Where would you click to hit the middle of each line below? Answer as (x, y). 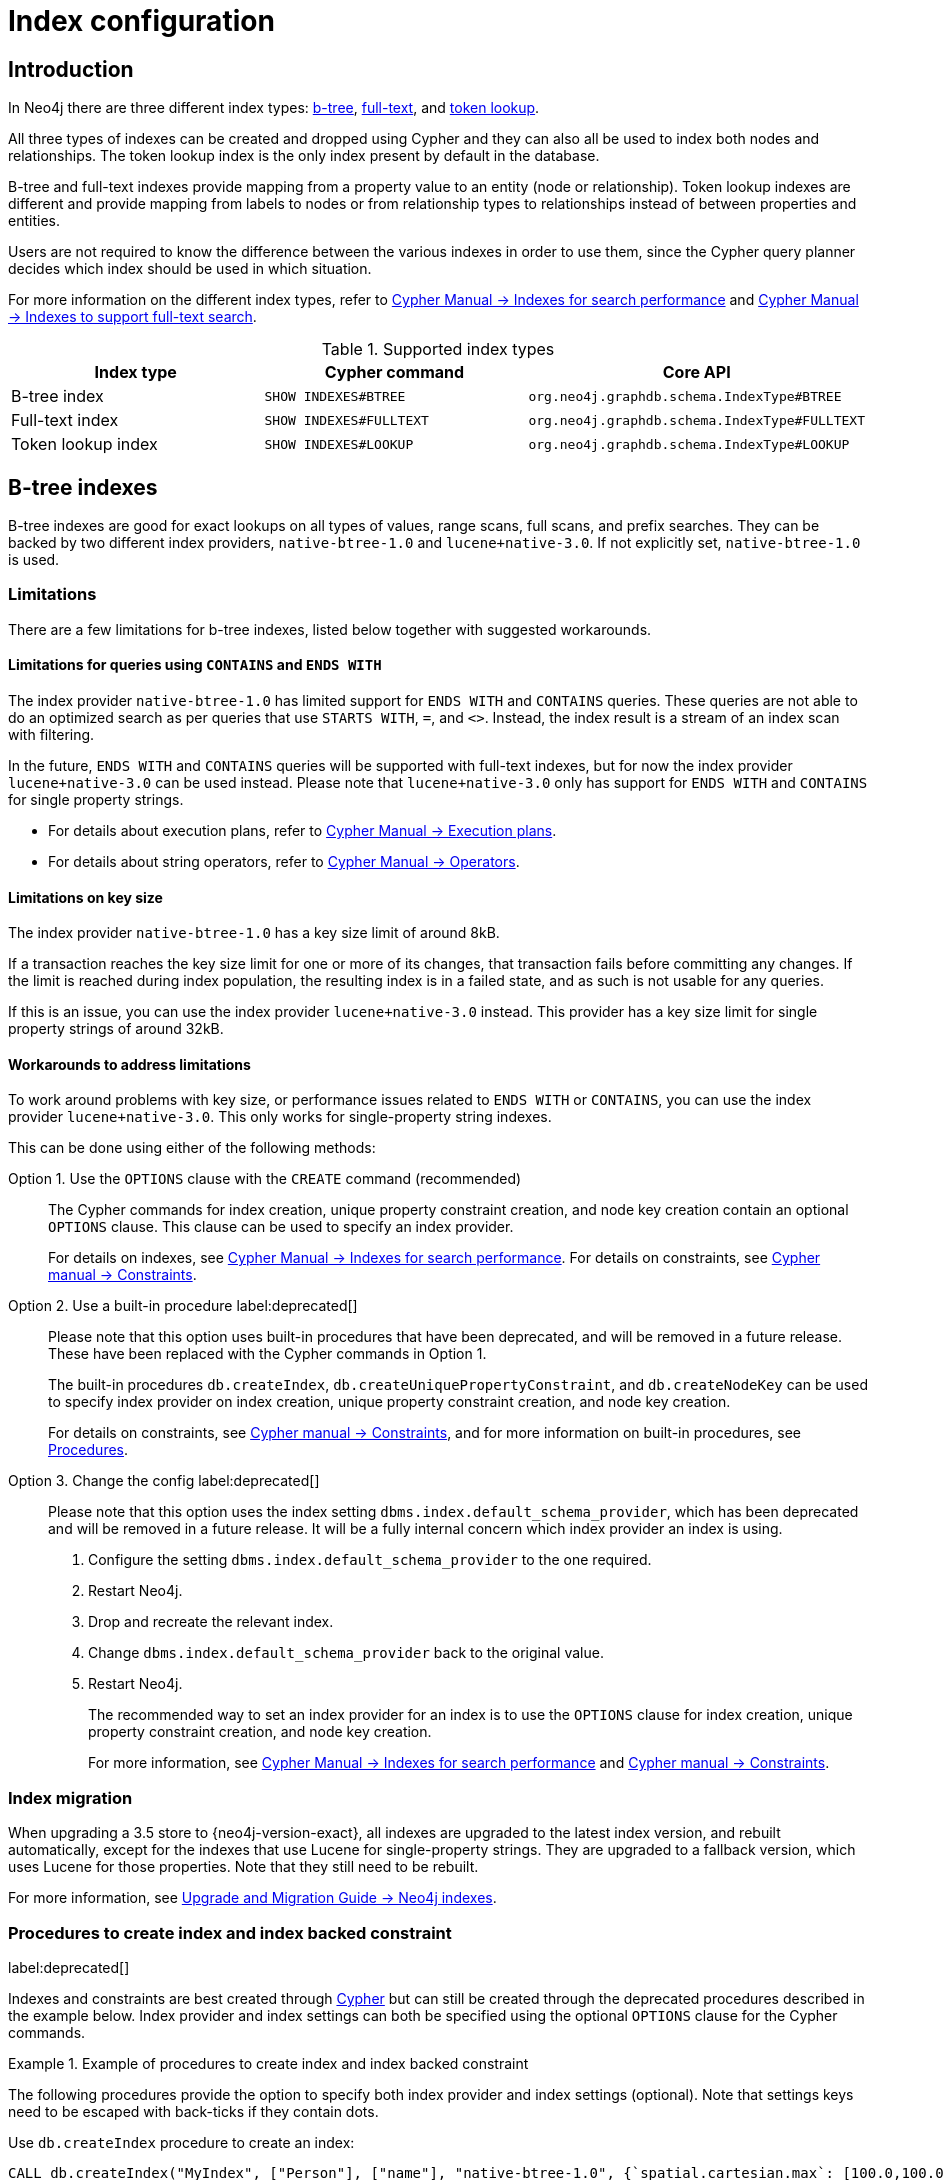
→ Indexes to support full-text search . (132, 317)
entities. (34, 221)
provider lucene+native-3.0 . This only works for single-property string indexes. (280, 1117)
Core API (696, 372)
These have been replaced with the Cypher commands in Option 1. (267, 1354)
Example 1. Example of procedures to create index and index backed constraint (268, 2063)
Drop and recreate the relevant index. (211, 1622)
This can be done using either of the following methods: (192, 1148)
